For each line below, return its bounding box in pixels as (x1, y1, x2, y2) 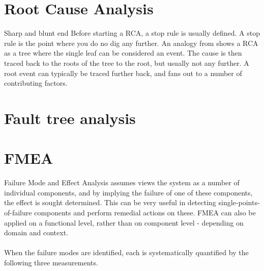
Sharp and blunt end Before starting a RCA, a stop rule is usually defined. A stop (4, 28, 260, 38)
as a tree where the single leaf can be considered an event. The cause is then (4, 47, 242, 58)
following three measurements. (4, 257, 98, 267)
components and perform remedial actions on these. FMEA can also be (34, 207, 256, 217)
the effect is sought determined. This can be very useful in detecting (4, 197, 216, 208)
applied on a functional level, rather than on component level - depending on (4, 217, 244, 228)
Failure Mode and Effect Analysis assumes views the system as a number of (4, 177, 240, 188)
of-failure (4, 207, 32, 217)
